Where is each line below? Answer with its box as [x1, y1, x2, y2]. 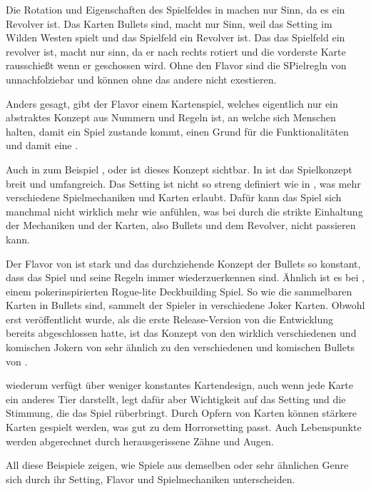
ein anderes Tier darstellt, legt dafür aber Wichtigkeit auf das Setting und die [6, 391, 346, 406]
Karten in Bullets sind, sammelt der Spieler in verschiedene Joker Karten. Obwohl [6, 298, 365, 313]
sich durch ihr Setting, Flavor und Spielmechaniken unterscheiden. [6, 471, 295, 486]
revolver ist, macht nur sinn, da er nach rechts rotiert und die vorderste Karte [6, 44, 346, 59]
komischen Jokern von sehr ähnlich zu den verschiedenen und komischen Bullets [6, 340, 355, 355]
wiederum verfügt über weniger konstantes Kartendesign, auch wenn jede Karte [6, 378, 353, 393]
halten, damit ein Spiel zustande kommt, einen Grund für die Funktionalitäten [6, 123, 349, 138]
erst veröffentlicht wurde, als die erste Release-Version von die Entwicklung [6, 311, 334, 326]
